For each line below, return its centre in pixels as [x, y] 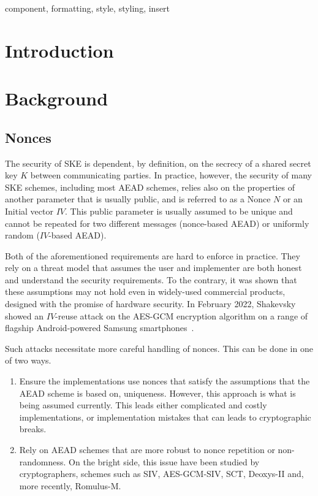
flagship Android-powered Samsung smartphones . [100, 328]
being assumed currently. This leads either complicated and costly [143, 405]
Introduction [59, 50]
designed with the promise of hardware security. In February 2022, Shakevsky [150, 304]
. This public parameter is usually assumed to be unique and [179, 211]
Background [57, 98]
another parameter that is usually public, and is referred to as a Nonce [138, 199]
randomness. [43, 461]
